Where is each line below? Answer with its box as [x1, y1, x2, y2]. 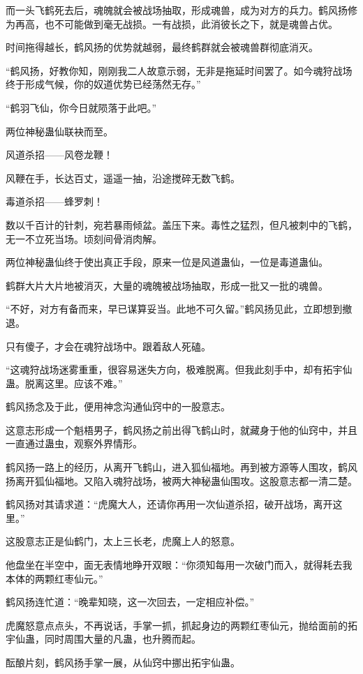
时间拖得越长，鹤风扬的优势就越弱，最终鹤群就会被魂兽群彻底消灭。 [6, 40, 318, 54]
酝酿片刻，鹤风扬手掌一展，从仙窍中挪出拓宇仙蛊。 [6, 655, 240, 669]
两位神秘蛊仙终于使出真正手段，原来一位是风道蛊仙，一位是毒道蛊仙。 [6, 255, 328, 269]
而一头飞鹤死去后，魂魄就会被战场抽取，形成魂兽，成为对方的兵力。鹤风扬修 [6, 3, 357, 17]
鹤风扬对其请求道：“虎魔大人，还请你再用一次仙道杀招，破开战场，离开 [6, 497, 333, 511]
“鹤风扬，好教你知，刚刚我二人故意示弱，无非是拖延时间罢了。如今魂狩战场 [6, 63, 353, 77]
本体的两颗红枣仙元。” [6, 571, 103, 585]
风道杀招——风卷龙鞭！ [6, 147, 113, 162]
